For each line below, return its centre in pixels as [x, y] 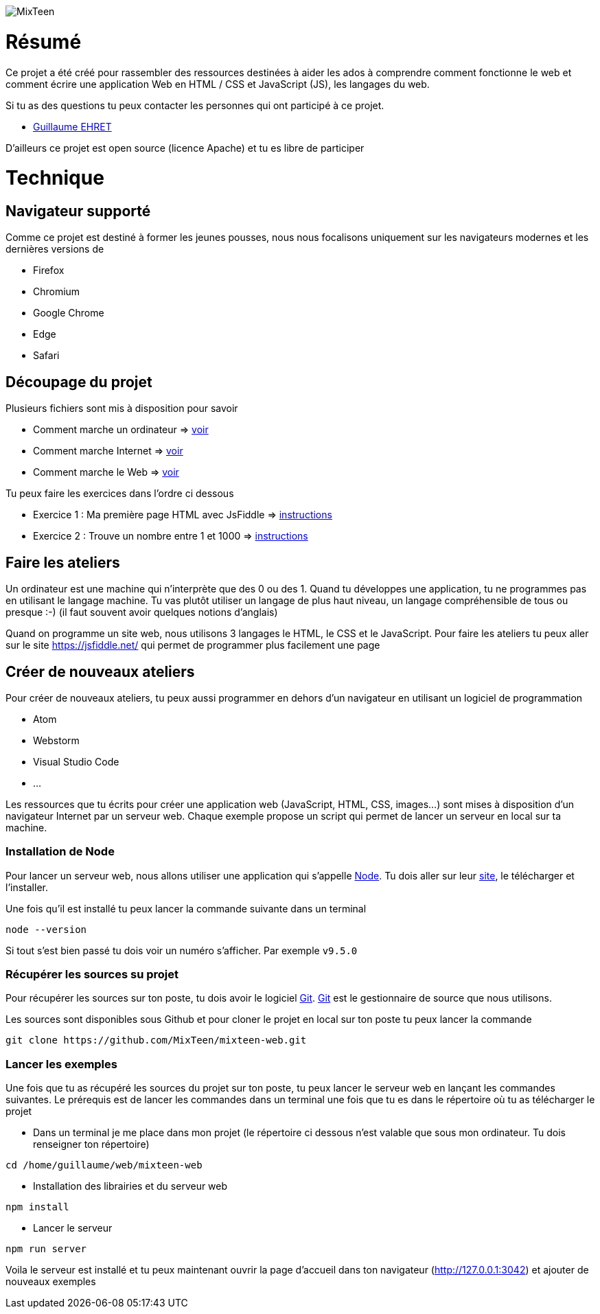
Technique [55, 178]
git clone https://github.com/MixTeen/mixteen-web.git [156, 1040]
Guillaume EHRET [72, 126]
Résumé [44, 42]
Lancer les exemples [61, 1064]
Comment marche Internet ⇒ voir [108, 451]
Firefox [49, 270]
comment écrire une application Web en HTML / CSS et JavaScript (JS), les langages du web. [218, 84]
